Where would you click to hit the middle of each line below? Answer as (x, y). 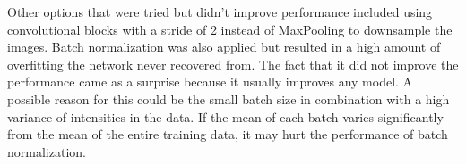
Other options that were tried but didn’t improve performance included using (220, 12)
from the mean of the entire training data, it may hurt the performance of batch (228, 134)
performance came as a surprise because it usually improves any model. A (210, 82)
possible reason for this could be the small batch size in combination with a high (229, 98)
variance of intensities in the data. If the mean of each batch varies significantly (225, 116)
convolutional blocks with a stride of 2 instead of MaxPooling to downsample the (230, 29)
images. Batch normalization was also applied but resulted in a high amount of (224, 47)
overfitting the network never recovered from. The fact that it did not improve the (233, 64)
